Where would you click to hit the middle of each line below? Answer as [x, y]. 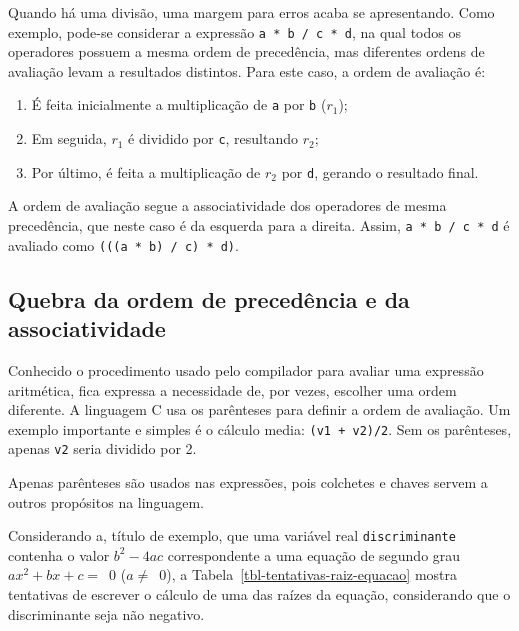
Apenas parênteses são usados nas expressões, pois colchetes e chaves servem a [248, 482]
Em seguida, [69, 138]
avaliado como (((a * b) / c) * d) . [123, 244]
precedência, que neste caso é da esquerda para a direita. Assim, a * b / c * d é [259, 225]
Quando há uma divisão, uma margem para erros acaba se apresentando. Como [251, 12]
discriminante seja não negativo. [106, 613]
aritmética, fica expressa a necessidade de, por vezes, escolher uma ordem [232, 389]
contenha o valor [59, 554]
